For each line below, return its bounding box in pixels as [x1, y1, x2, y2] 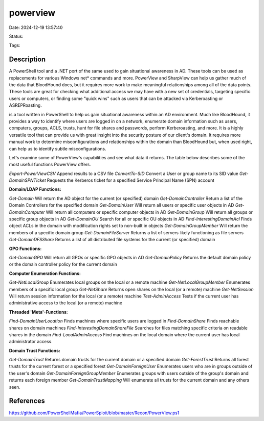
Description [9, 55, 46, 64]
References [9, 397, 45, 405]
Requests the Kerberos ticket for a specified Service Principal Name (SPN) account [46, 177, 215, 183]
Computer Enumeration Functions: [9, 270, 81, 276]
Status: [9, 33, 23, 39]
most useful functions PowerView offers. [9, 162, 91, 168]
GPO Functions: [9, 246, 42, 251]
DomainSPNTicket [9, 177, 46, 183]
